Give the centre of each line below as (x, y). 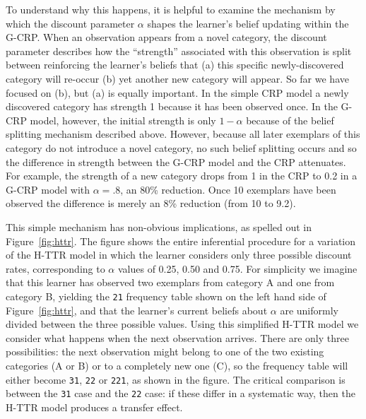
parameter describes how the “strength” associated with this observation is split (179, 51)
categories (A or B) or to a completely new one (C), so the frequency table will (177, 365)
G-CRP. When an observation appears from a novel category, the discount (166, 37)
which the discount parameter (70, 23)
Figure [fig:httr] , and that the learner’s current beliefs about (137, 310)
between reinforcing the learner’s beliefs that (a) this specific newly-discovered (175, 65)
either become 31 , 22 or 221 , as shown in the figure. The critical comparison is (176, 379)
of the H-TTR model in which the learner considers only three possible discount (179, 255)
